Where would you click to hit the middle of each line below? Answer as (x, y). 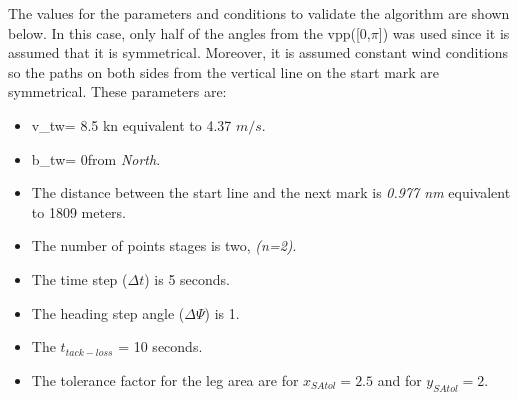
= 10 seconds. (160, 346)
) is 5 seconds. (187, 278)
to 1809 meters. (79, 211)
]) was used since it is (444, 32)
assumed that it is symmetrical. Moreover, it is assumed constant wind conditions (258, 52)
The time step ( (79, 278)
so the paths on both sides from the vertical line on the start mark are (224, 71)
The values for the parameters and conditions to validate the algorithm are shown (259, 13)
